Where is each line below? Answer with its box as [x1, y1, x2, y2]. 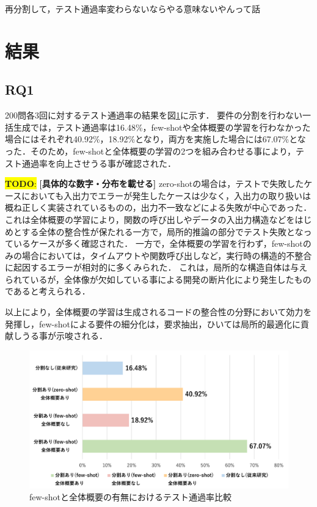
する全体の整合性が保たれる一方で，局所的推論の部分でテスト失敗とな [21, 225, 304, 238]
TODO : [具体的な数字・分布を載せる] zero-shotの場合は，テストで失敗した [5, 177, 304, 190]
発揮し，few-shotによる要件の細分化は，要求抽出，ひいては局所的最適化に [5, 317, 301, 330]
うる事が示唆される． [21, 329, 107, 342]
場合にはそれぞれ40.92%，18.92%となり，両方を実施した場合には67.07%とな [5, 133, 306, 145]
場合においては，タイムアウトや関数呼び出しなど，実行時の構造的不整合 [21, 249, 312, 261]
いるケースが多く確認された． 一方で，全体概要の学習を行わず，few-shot [13, 237, 303, 250]
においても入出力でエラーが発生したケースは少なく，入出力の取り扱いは [21, 189, 312, 202]
